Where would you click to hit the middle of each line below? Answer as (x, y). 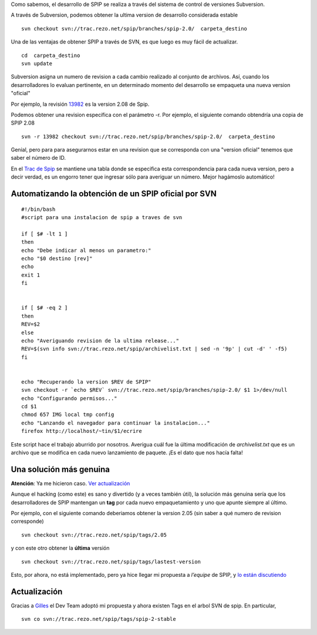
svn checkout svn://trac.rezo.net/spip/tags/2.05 (94, 535)
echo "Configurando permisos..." (69, 398)
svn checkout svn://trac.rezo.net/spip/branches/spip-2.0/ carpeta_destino (134, 28)
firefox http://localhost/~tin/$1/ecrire (82, 431)
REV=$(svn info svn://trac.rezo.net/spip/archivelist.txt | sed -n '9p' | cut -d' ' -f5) (154, 349)
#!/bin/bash (38, 209)
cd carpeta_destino (51, 55)
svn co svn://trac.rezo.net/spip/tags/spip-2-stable (99, 619)
